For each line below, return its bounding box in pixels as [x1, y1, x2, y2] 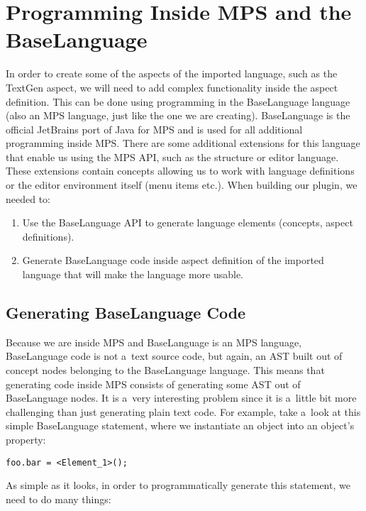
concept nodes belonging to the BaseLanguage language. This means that [6, 363, 325, 378]
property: [6, 432, 46, 446]
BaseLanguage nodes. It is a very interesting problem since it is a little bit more [6, 390, 357, 405]
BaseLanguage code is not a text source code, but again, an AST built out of [6, 348, 343, 363]
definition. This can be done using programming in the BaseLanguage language [6, 94, 350, 109]
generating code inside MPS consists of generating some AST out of [6, 376, 301, 391]
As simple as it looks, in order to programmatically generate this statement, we [6, 478, 350, 493]
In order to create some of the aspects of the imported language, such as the [6, 66, 338, 81]
